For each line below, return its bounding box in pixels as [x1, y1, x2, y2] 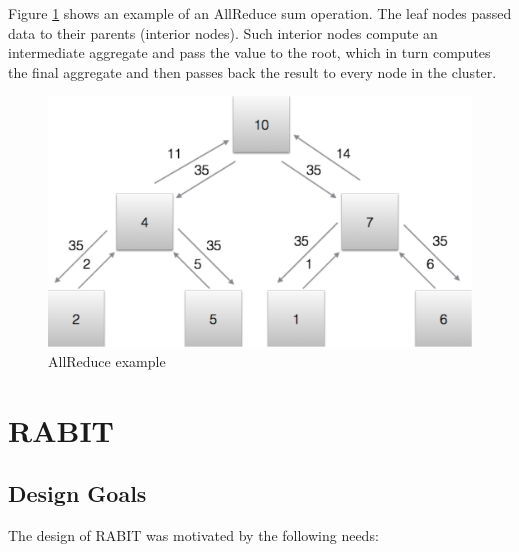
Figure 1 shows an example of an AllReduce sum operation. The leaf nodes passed [8, 3, 512, 23]
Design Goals [8, 478, 147, 509]
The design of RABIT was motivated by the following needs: [8, 525, 379, 546]
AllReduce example [48, 350, 166, 371]
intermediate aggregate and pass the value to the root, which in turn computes [8, 42, 491, 63]
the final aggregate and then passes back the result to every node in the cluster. [8, 61, 497, 82]
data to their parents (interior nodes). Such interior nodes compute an [8, 22, 438, 43]
